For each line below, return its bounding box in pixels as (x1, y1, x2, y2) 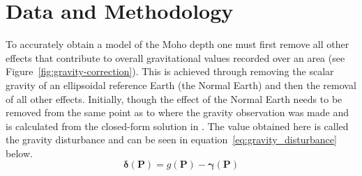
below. (6, 145, 33, 160)
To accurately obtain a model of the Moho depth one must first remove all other (6, 37, 349, 51)
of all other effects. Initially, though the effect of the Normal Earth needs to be (6, 91, 342, 106)
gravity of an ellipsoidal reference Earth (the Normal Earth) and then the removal (6, 77, 356, 92)
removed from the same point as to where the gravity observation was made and (6, 105, 349, 120)
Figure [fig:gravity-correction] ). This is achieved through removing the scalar (6, 64, 334, 79)
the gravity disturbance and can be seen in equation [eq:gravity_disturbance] (6, 132, 337, 147)
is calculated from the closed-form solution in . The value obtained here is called (6, 118, 349, 133)
